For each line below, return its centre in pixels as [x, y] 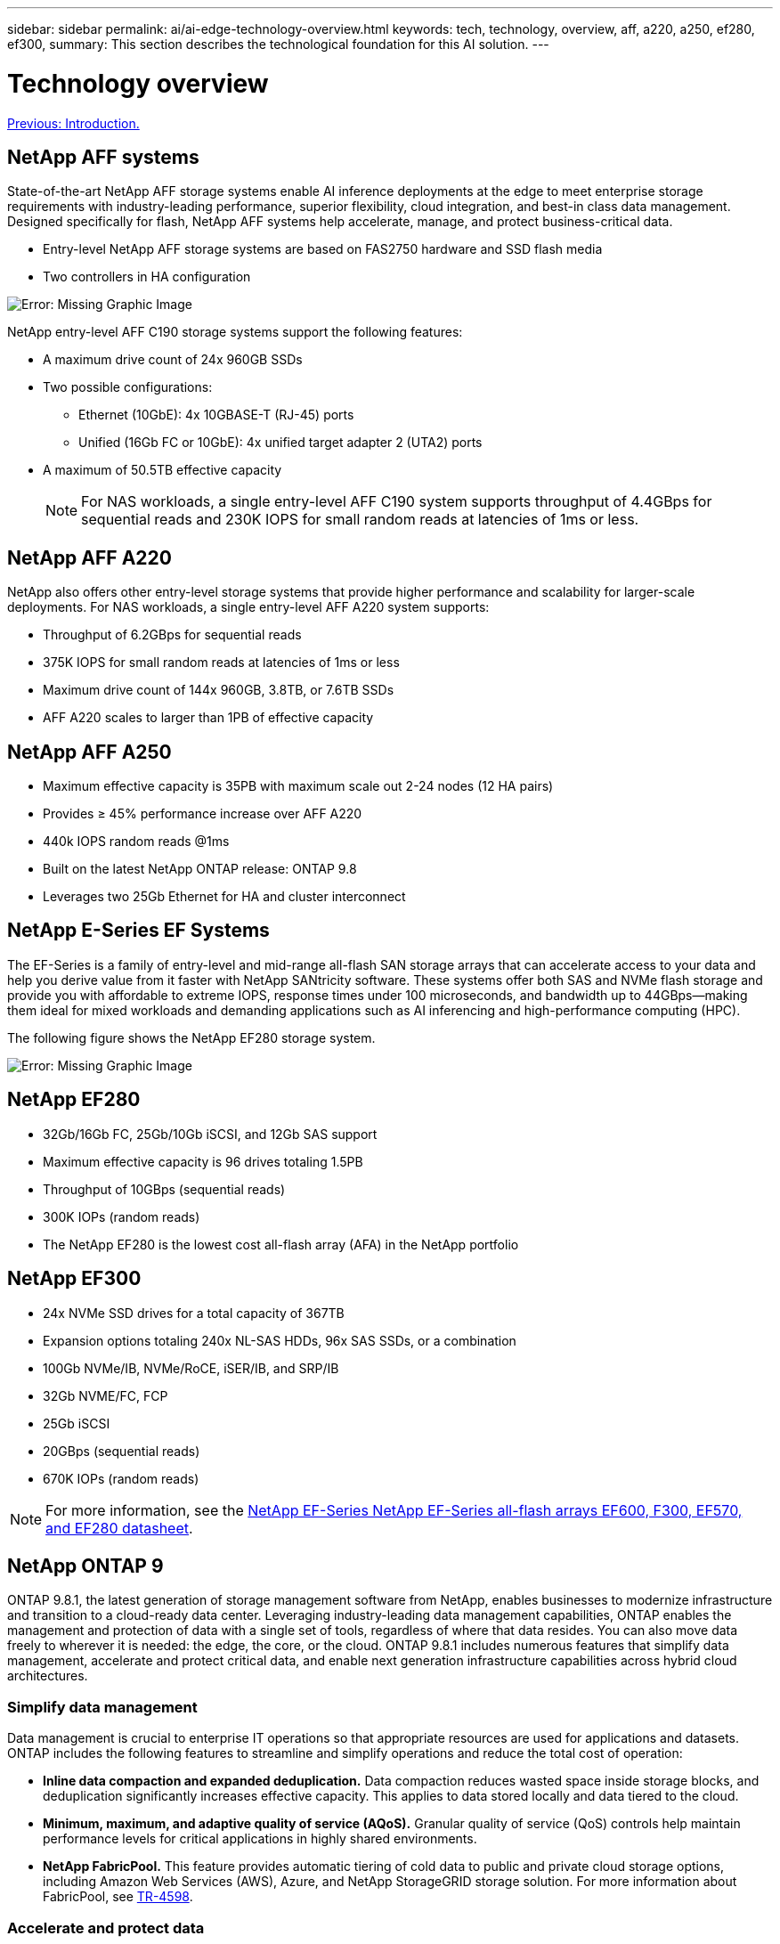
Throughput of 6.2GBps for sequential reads [172, 635]
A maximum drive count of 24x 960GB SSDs [173, 360]
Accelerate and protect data [106, 1928]
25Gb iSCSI [77, 1423]
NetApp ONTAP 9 [85, 1566]
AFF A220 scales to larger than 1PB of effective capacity [208, 718]
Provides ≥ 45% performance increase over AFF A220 [203, 814]
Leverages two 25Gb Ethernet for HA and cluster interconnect [224, 897]
